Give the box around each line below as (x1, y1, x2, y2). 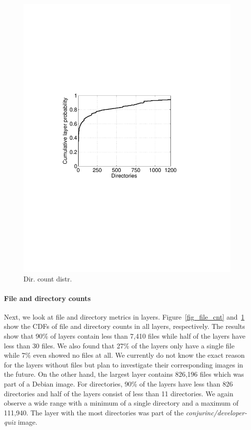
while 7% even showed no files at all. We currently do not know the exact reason (4, 350, 245, 360)
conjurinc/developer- (186, 407, 247, 417)
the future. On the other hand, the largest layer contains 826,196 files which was (4, 369, 244, 379)
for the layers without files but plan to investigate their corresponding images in (4, 359, 243, 369)
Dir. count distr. (23, 274, 72, 284)
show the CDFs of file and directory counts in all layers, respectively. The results (4, 321, 245, 331)
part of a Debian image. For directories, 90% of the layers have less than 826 (4, 379, 233, 389)
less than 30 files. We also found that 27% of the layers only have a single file (4, 340, 235, 350)
